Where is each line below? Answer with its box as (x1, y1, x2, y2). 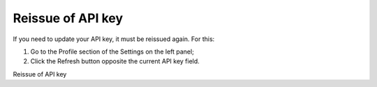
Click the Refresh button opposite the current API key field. (30, 57, 200, 65)
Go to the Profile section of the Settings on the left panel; (30, 47, 195, 56)
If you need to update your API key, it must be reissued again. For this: (13, 35, 215, 43)
